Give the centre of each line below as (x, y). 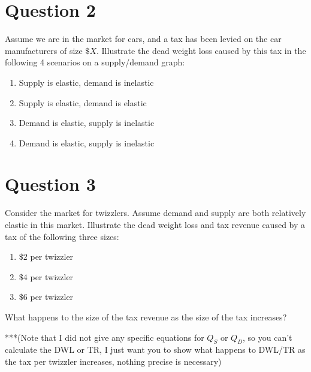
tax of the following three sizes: (62, 236)
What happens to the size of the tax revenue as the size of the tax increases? (146, 316)
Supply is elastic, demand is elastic (83, 102)
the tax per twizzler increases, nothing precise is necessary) (113, 361)
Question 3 (50, 184)
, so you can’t (268, 337)
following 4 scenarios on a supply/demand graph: (95, 62)
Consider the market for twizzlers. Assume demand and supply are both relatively (155, 213)
